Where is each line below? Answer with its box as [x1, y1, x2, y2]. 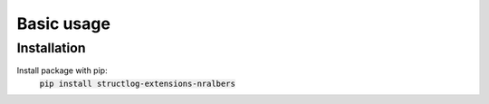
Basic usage [16, 14, 110, 33]
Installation [16, 40, 86, 56]
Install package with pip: [16, 65, 108, 76]
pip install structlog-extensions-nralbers [39, 78, 235, 89]
